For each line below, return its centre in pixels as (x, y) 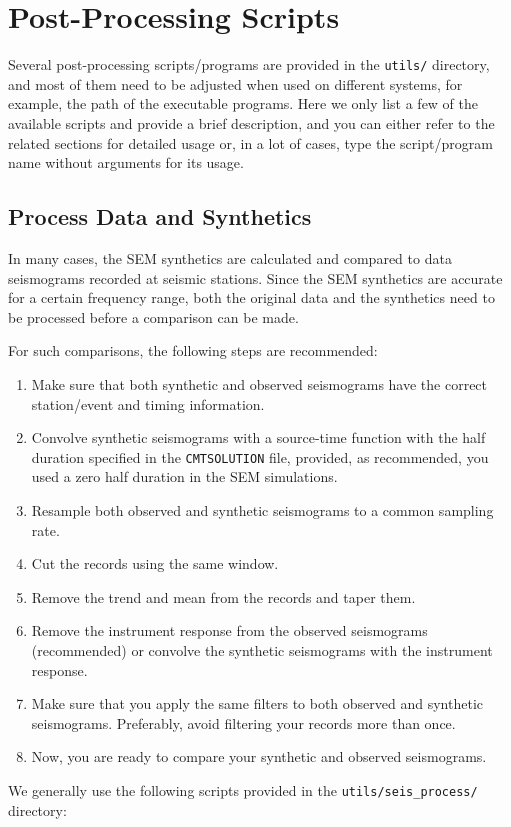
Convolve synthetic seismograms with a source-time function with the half (258, 437)
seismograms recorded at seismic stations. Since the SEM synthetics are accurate (255, 277)
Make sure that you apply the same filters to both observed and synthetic (257, 703)
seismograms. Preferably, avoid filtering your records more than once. (243, 722)
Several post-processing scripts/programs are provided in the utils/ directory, (249, 64)
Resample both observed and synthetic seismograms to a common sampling (262, 509)
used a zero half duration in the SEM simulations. (184, 476)
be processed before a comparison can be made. (153, 316)
